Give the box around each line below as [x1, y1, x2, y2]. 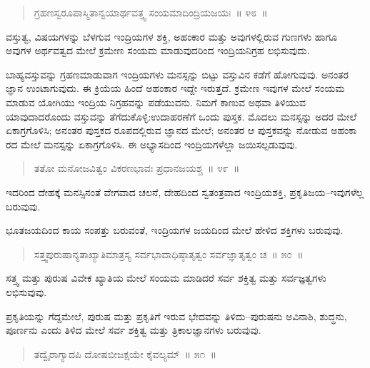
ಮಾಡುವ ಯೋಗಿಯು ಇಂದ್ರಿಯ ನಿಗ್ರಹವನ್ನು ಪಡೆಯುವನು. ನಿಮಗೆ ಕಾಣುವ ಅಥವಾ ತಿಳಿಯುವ [6, 94, 306, 109]
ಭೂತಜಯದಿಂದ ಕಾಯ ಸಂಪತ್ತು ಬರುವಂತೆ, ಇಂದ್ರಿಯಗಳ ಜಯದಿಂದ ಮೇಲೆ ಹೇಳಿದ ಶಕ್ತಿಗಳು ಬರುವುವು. [6, 223, 344, 237]
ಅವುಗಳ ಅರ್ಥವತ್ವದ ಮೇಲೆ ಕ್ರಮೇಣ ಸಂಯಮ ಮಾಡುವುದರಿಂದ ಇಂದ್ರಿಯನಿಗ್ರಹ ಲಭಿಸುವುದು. [6, 43, 310, 58]
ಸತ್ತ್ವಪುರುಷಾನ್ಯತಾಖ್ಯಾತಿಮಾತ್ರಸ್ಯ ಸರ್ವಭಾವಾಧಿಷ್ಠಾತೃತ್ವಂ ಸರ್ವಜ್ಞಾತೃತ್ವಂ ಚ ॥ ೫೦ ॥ [34, 246, 304, 261]
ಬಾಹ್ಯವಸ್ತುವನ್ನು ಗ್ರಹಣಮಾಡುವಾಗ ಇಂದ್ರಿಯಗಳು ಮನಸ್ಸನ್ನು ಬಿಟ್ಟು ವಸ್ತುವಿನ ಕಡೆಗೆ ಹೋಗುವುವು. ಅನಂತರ [6, 66, 349, 81]
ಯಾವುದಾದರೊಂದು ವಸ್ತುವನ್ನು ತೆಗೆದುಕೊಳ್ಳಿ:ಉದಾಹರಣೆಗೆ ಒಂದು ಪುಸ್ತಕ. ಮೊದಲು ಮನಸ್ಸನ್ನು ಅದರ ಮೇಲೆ [6, 108, 357, 123]
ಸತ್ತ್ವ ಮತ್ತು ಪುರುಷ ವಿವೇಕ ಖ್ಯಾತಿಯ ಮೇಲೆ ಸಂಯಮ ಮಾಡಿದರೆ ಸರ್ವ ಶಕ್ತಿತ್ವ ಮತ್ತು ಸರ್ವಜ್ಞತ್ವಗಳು [6, 270, 326, 285]
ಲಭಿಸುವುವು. [6, 284, 47, 299]
